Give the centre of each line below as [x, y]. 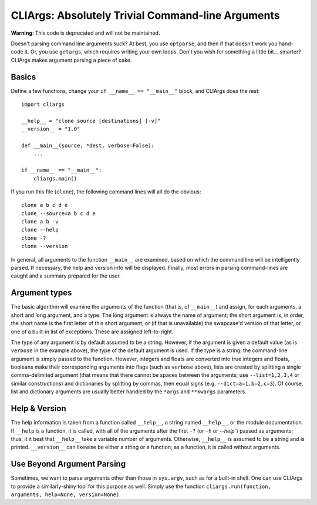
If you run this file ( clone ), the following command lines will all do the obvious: [106, 192]
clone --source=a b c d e [59, 213]
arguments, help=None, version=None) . [66, 494]
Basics [23, 77]
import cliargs [43, 105]
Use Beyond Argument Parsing [68, 464]
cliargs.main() [55, 178]
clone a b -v [40, 222]
